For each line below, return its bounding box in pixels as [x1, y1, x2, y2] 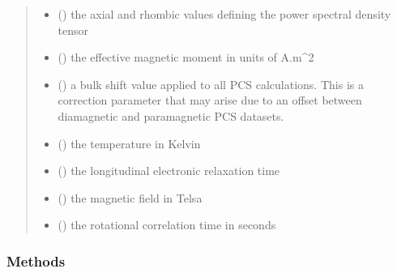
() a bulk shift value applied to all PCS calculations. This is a [58, 75, 364, 92]
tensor [58, 21, 89, 38]
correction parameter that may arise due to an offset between [58, 92, 362, 109]
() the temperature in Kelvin [58, 134, 201, 151]
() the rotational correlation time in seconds [58, 216, 276, 233]
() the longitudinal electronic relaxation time [58, 162, 280, 179]
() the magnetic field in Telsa [58, 189, 203, 206]
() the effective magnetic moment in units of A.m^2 [58, 49, 314, 66]
